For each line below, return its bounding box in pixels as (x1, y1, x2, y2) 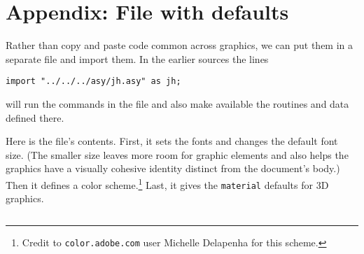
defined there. (6, 110, 64, 125)
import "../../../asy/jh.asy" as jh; (6, 76, 181, 87)
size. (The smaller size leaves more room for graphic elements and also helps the (6, 147, 349, 162)
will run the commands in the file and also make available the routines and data (6, 96, 349, 111)
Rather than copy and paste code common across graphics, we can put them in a (6, 38, 353, 52)
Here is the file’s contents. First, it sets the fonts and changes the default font (6, 134, 338, 148)
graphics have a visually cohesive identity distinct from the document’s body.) (6, 161, 340, 176)
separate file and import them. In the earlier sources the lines (6, 51, 269, 66)
